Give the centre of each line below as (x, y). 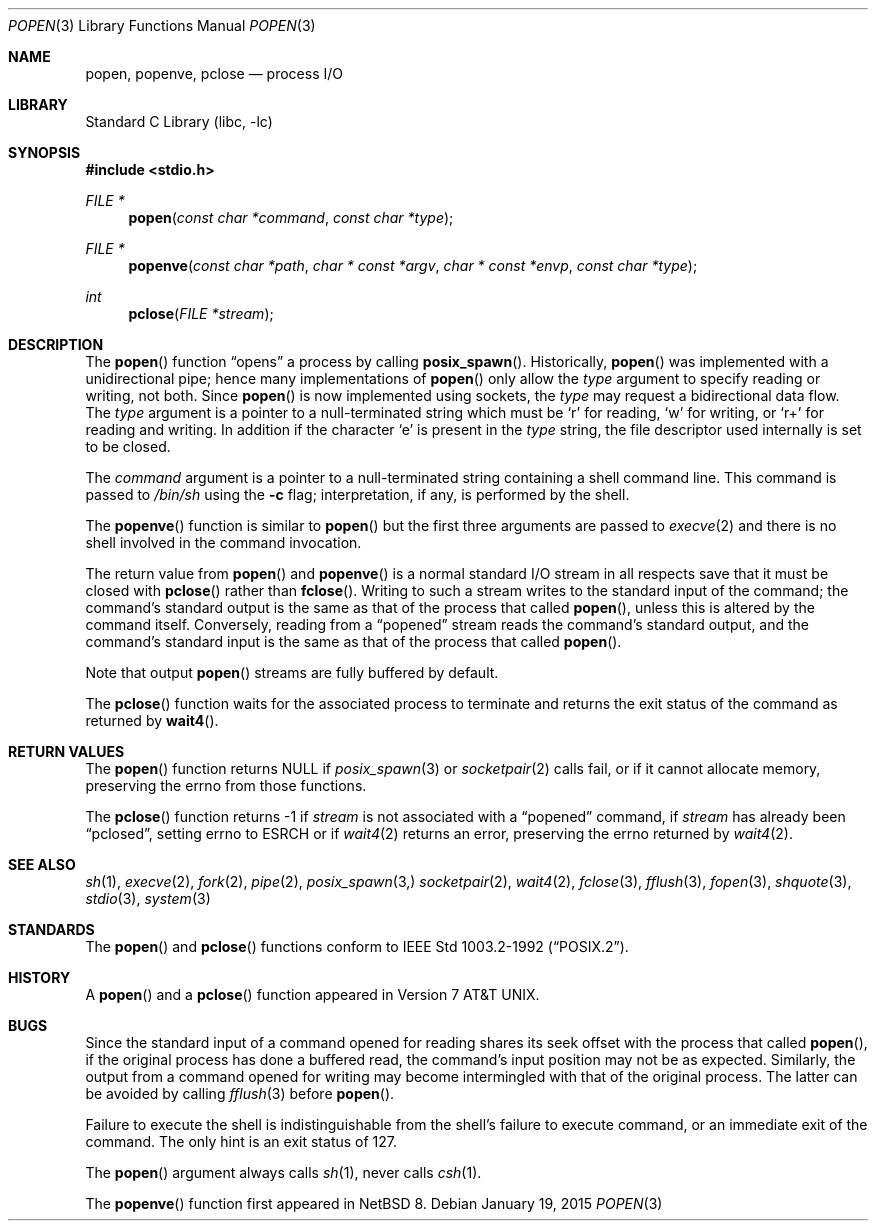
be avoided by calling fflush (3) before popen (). (240, 1093)
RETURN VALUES (66, 751)
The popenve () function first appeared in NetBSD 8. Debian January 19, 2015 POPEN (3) (374, 1203)
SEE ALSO (42, 864)
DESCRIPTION (56, 344)
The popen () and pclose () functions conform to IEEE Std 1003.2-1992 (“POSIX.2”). (357, 946)
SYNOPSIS (44, 152)
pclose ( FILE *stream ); (201, 313)
